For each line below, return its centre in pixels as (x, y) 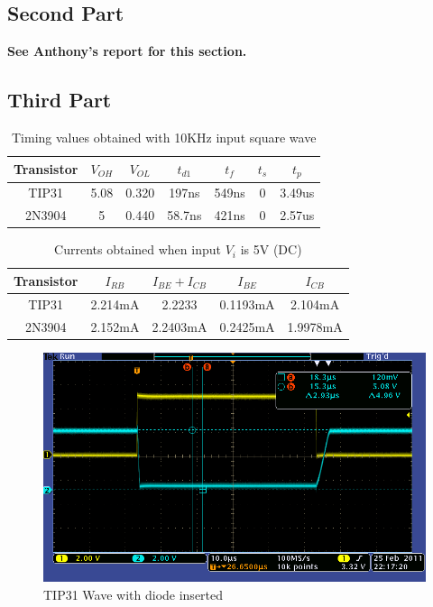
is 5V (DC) (271, 249)
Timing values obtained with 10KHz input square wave (164, 137)
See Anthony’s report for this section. (127, 51)
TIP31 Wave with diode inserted (134, 594)
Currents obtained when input (138, 249)
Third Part (60, 100)
